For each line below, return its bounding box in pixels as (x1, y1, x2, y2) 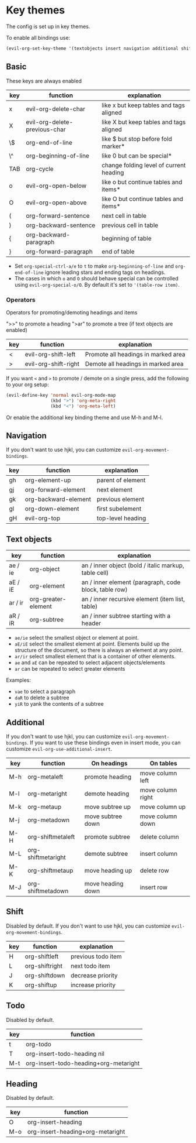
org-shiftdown (24, 971, 65, 979)
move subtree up (84, 802, 131, 811)
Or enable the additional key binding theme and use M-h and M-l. (6, 414, 163, 421)
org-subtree (29, 616, 64, 624)
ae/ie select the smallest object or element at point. (14, 634, 139, 641)
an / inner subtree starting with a (81, 612, 171, 620)
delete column (139, 832, 179, 840)
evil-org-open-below (26, 181, 87, 190)
